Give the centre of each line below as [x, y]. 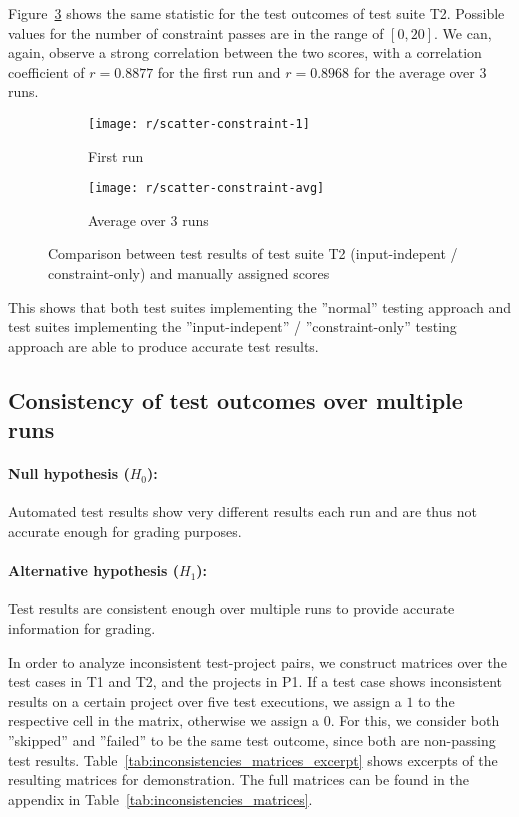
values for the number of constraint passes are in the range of [196, 32]
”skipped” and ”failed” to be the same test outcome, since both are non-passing [252, 739]
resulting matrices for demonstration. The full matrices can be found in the [238, 779]
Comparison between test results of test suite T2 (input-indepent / [253, 253]
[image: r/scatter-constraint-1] [199, 123]
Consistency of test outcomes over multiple [235, 399]
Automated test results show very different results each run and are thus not [242, 511]
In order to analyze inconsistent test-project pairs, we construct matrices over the [257, 661]
